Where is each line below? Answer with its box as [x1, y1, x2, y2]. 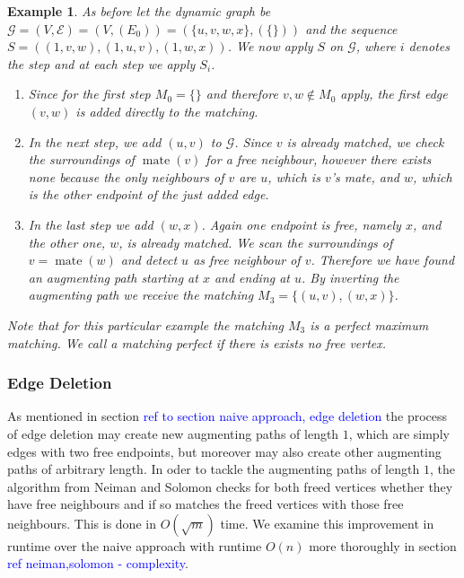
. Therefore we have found [311, 250, 455, 269]
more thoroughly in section [309, 536, 457, 555]
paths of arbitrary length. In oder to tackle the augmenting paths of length [7, 460, 420, 478]
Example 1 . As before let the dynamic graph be [7, 2, 271, 20]
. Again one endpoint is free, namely [201, 215, 401, 233]
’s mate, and [330, 167, 399, 186]
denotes [408, 37, 450, 56]
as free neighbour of [193, 250, 301, 269]
